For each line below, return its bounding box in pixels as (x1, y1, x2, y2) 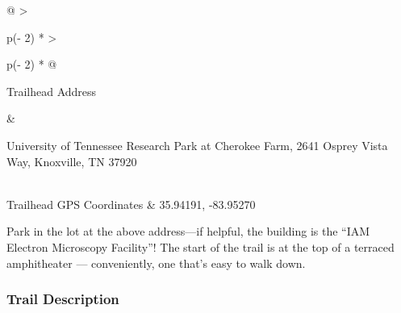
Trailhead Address (6, 82, 97, 99)
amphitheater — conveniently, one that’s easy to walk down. (6, 254, 306, 271)
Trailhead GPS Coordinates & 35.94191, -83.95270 (6, 195, 256, 212)
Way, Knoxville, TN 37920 (6, 152, 137, 169)
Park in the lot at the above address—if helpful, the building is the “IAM (6, 223, 370, 240)
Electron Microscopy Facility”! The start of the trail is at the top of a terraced (6, 238, 395, 255)
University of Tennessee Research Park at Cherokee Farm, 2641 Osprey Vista (6, 136, 388, 153)
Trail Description (6, 289, 119, 309)
